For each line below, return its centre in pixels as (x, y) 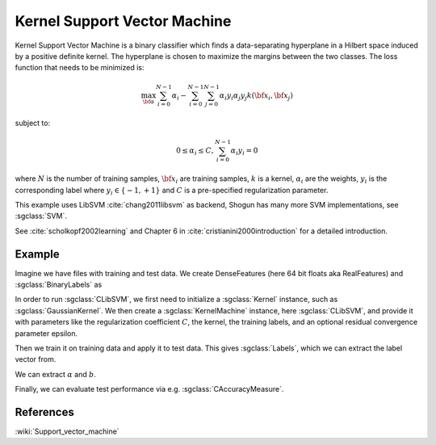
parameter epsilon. (46, 333)
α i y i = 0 (244, 152)
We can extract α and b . (56, 374)
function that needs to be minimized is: (80, 68)
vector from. (36, 359)
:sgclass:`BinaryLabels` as (59, 284)
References (44, 412)
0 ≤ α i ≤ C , (195, 152)
